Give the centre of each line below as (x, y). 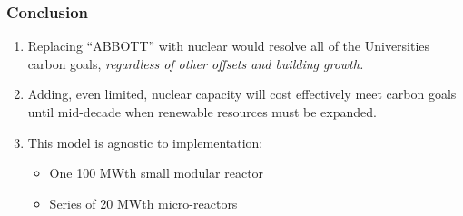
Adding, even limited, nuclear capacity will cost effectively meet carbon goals (242, 94)
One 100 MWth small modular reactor (157, 173)
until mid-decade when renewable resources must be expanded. (202, 112)
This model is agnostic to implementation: (145, 142)
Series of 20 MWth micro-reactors (143, 203)
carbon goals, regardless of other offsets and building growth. (196, 63)
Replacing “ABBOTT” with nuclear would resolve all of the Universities (229, 46)
